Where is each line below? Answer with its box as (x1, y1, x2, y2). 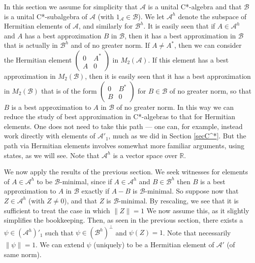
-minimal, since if (60, 176, 112, 186)
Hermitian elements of (4, 21, 71, 31)
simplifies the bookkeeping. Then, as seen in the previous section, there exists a (4, 215, 243, 225)
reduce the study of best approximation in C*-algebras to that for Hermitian (4, 111, 235, 122)
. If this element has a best (148, 54, 229, 65)
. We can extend (35, 239, 85, 250)
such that (45, 227, 74, 237)
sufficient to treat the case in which (4, 205, 110, 215)
